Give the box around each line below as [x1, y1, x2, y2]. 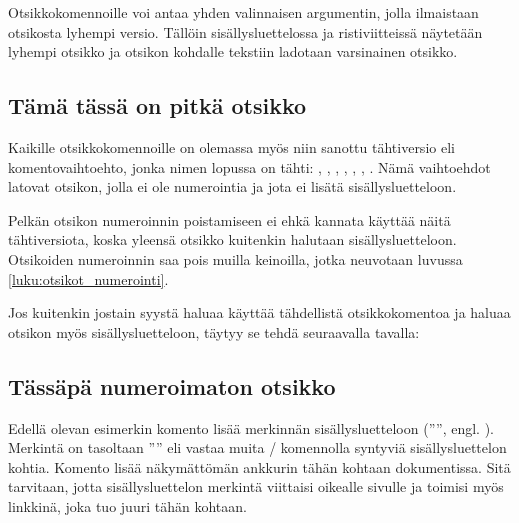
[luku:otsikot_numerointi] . [8, 268, 169, 289]
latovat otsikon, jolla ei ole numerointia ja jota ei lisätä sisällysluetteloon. [8, 176, 457, 197]
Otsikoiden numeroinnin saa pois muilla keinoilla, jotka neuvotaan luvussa [8, 248, 463, 269]
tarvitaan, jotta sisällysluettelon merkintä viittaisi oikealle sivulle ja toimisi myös [8, 476, 504, 497]
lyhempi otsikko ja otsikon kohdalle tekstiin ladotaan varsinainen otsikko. [8, 41, 458, 62]
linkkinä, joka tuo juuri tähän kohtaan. [8, 495, 247, 516]
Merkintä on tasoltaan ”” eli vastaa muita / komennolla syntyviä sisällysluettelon [8, 437, 507, 458]
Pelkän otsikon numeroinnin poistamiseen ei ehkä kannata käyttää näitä [8, 209, 451, 230]
